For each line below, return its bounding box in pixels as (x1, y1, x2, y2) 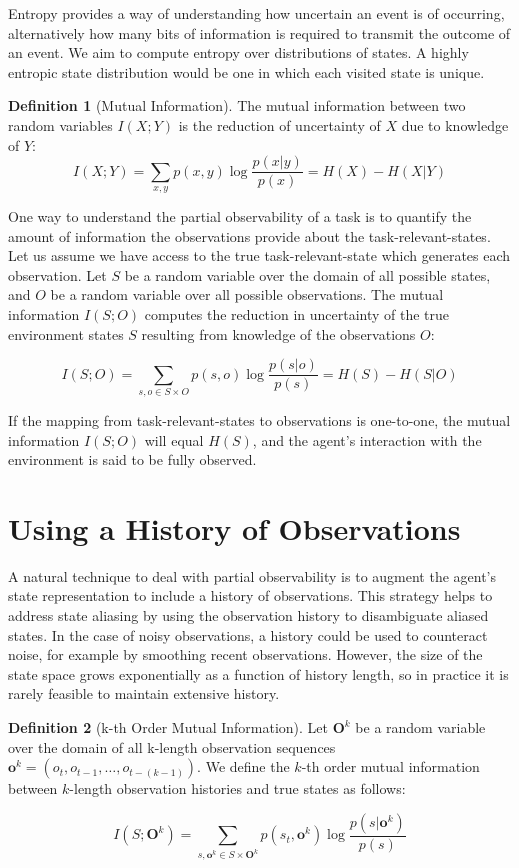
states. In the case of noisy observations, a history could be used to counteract (8, 624, 488, 645)
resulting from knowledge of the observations (141, 323, 416, 344)
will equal (144, 429, 204, 450)
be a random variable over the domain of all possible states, (124, 264, 491, 285)
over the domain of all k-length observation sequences (8, 736, 336, 757)
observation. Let (8, 264, 107, 285)
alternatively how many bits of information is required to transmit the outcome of (8, 22, 511, 43)
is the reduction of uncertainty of (178, 114, 381, 135)
